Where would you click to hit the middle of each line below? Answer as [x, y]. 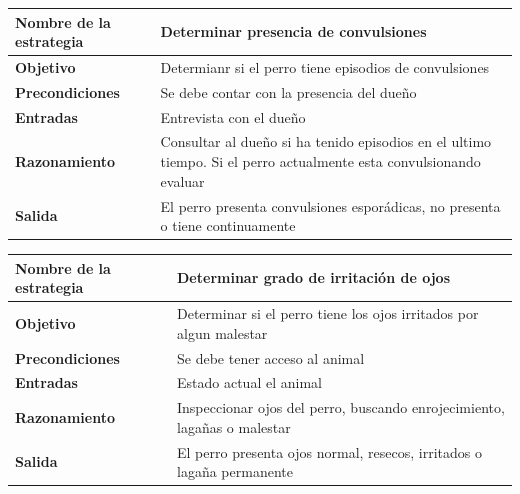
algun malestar [222, 332]
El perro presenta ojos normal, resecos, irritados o [329, 451]
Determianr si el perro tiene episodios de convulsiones [325, 66]
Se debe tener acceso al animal [271, 357]
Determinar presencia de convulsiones [293, 31]
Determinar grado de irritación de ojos [313, 277]
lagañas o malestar [234, 426]
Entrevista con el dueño [233, 116]
